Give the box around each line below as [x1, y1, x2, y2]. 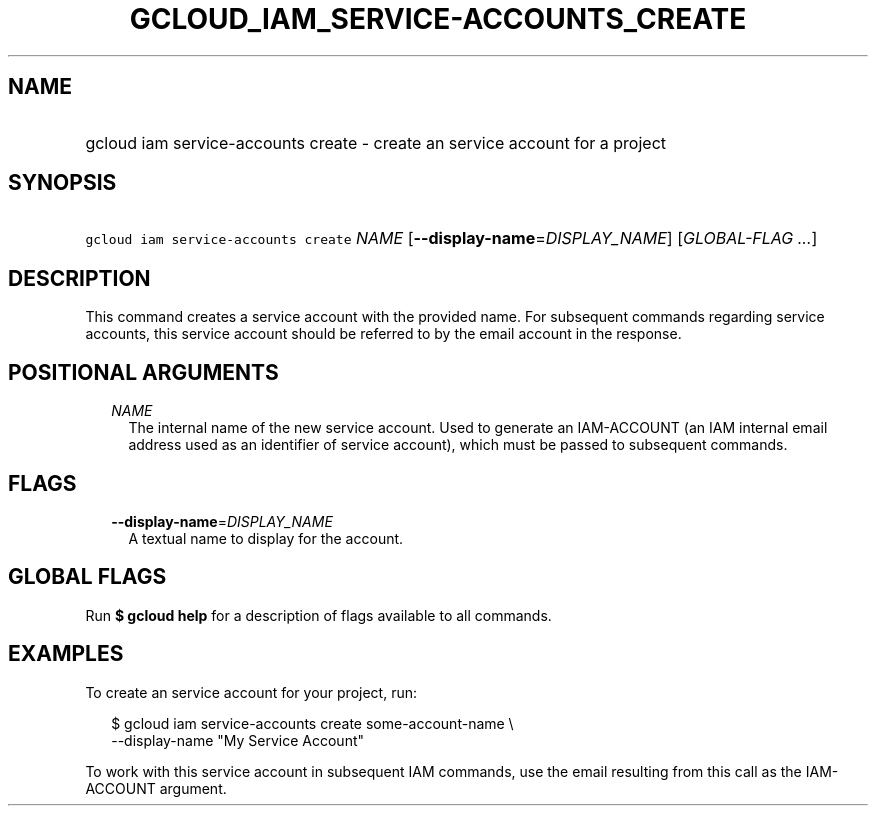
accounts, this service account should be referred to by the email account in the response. [85, 325, 682, 343]
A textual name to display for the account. [128, 529, 404, 547]
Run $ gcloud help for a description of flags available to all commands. [85, 606, 552, 624]
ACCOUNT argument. [85, 779, 227, 797]
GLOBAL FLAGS [8, 564, 167, 590]
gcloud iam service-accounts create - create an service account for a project [85, 132, 666, 153]
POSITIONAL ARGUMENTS [8, 359, 279, 385]
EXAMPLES [8, 641, 124, 667]
